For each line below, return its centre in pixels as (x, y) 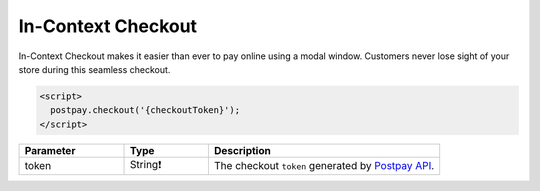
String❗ (146, 164)
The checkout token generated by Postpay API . (324, 166)
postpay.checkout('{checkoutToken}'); (145, 110)
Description (242, 150)
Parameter (50, 150)
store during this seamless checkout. (94, 69)
